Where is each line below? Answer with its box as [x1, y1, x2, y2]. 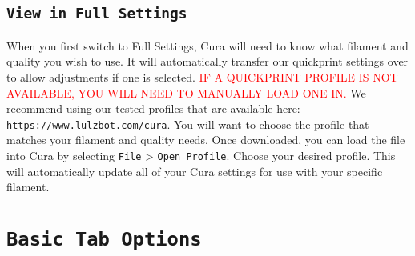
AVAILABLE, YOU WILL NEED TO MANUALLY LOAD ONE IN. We [6, 84, 366, 101]
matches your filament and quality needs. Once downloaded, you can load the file [6, 131, 405, 148]
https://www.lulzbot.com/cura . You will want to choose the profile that [6, 115, 369, 132]
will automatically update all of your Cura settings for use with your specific [6, 162, 383, 179]
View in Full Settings [6, 5, 187, 22]
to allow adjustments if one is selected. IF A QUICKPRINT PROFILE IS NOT [6, 68, 398, 85]
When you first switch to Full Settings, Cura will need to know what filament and [6, 37, 409, 54]
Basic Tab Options [6, 228, 202, 251]
